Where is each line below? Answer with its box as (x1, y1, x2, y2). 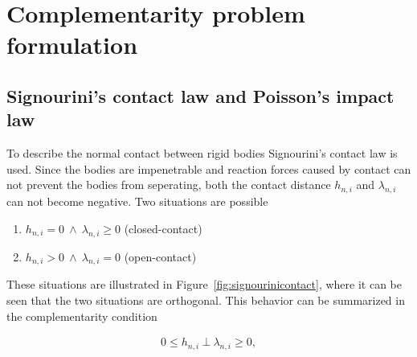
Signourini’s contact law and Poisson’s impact (6, 83, 395, 108)
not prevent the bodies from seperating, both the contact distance (6, 176, 331, 193)
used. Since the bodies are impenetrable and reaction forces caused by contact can (6, 160, 411, 177)
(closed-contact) (124, 220, 202, 236)
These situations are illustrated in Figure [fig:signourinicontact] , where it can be (6, 276, 402, 293)
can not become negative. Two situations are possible (6, 193, 268, 210)
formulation (6, 28, 138, 61)
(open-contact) (124, 248, 197, 265)
